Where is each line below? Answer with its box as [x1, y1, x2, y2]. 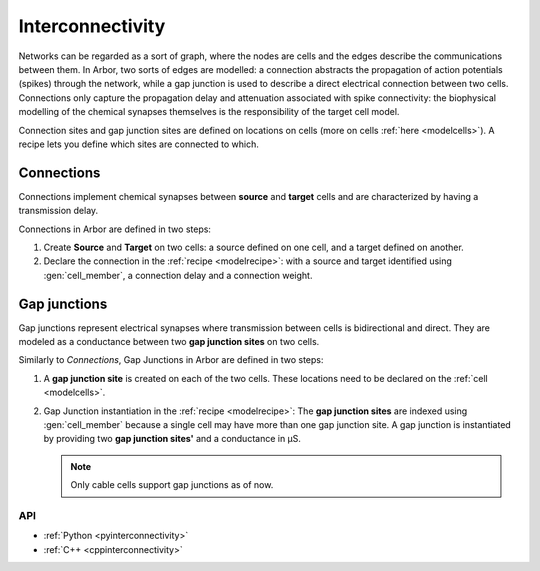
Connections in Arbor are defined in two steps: [18, 223, 212, 235]
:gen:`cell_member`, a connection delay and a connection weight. [43, 269, 313, 281]
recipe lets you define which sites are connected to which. [18, 138, 259, 150]
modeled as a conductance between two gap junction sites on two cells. [18, 336, 320, 348]
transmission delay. [18, 205, 99, 217]
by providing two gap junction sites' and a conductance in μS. [43, 433, 302, 445]
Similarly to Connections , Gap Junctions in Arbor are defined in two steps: [18, 354, 324, 366]
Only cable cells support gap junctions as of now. [70, 479, 274, 491]
